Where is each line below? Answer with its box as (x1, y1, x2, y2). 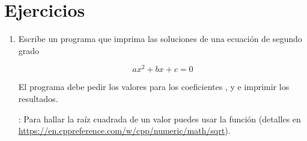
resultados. (18, 92, 58, 104)
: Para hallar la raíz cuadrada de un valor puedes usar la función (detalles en (18, 112, 301, 125)
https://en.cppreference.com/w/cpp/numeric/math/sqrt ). (18, 124, 231, 137)
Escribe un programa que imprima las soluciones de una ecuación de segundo (18, 32, 302, 45)
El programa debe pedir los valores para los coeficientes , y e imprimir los (18, 80, 290, 93)
